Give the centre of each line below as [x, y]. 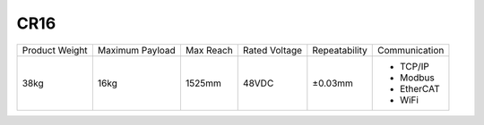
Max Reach [209, 50]
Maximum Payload [137, 50]
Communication [411, 50]
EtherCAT [419, 88]
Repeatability [340, 50]
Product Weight [55, 50]
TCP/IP [414, 66]
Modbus [417, 78]
